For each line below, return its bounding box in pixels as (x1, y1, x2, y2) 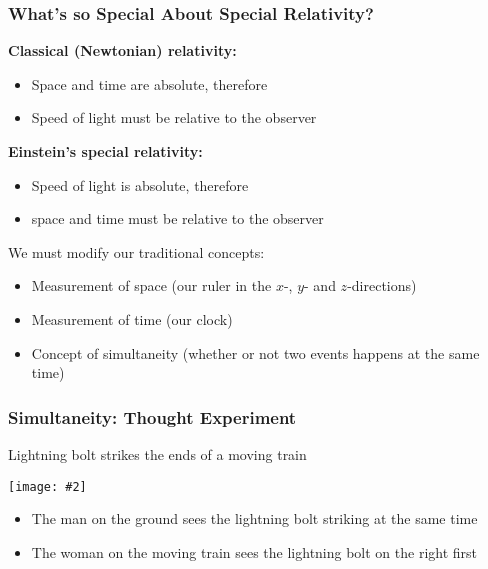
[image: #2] (8, 479, 87, 494)
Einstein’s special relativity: (8, 141, 203, 161)
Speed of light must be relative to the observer (31, 107, 317, 128)
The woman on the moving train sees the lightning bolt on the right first (31, 541, 478, 562)
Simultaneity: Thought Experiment (8, 404, 297, 429)
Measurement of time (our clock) (31, 308, 233, 329)
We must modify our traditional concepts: (8, 241, 265, 262)
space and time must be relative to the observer (31, 208, 324, 229)
